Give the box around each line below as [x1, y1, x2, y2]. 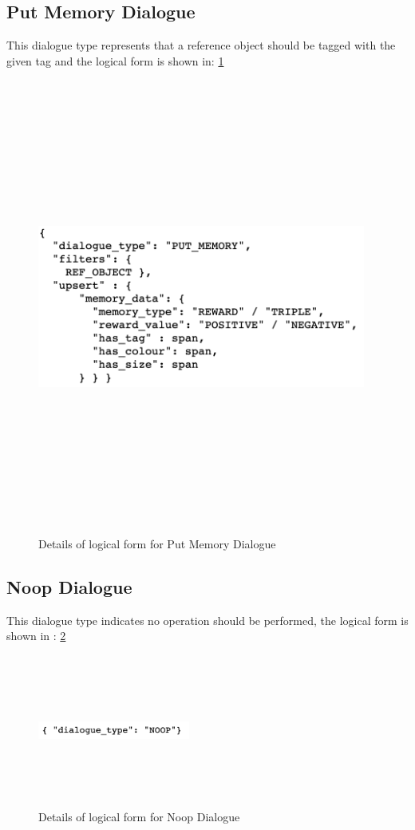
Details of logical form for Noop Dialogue [38, 808, 240, 825]
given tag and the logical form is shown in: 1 [6, 52, 224, 69]
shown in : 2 [6, 627, 66, 644]
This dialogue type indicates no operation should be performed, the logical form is [6, 611, 409, 628]
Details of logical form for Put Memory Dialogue [38, 535, 276, 551]
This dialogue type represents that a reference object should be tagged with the [6, 37, 396, 53]
